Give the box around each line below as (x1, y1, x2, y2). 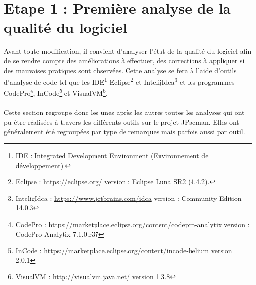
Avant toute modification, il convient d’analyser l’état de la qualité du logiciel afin (4, 46, 252, 56)
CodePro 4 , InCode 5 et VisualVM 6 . (4, 86, 108, 98)
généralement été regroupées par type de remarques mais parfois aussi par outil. (4, 126, 245, 137)
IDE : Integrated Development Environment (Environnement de (15, 150, 209, 160)
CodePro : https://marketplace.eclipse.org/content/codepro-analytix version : (15, 219, 250, 229)
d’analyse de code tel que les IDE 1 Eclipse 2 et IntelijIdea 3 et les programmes (4, 75, 235, 86)
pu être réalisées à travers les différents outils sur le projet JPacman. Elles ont (4, 116, 239, 127)
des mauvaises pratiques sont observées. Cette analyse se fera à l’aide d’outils (4, 65, 237, 75)
